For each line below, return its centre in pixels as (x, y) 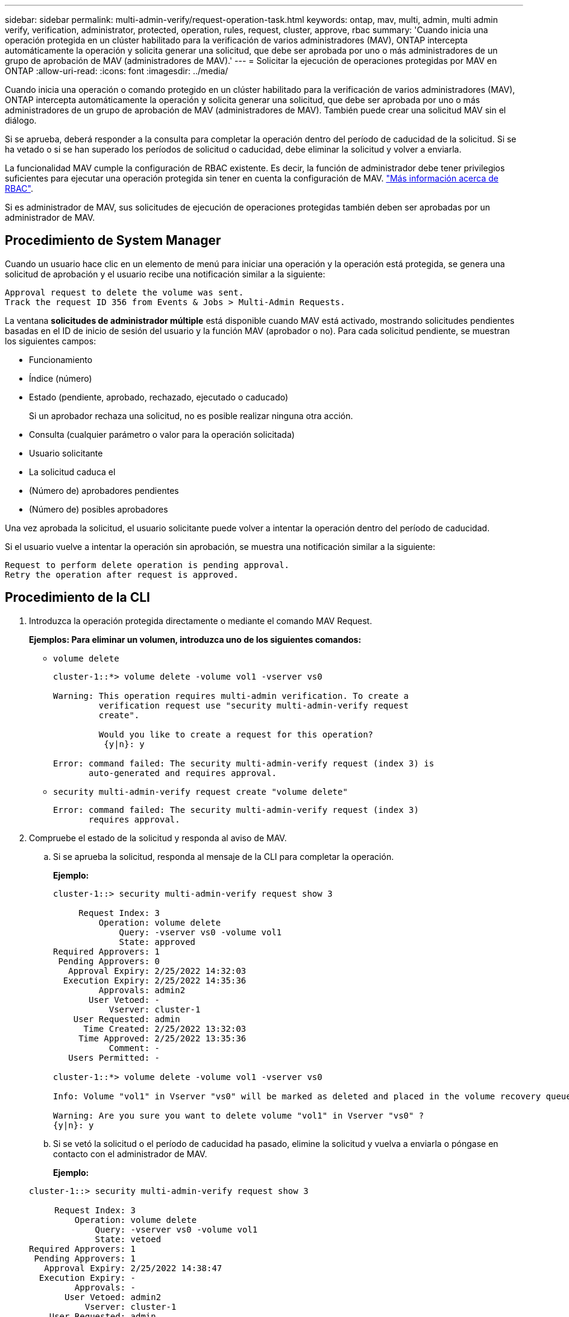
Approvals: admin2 (142, 990)
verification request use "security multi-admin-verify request (254, 705)
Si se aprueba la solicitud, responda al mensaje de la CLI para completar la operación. (224, 856)
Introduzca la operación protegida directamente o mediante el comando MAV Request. (201, 621)
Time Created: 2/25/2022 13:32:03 (165, 1028)
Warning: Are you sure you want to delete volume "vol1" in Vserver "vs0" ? (239, 1115)
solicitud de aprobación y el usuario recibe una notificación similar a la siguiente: (165, 274)
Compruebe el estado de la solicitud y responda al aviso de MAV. (158, 838)
